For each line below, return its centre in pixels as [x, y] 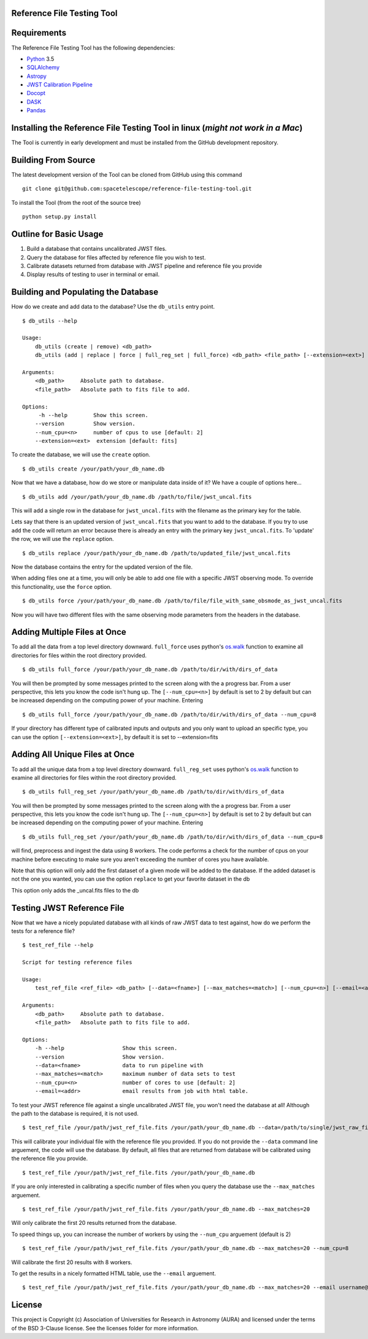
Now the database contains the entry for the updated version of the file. [102, 567]
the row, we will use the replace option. [63, 539]
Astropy [37, 76]
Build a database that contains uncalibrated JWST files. [97, 249]
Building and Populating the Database [85, 292]
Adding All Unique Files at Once [73, 754]
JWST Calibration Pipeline [60, 85]
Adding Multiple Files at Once [69, 632]
